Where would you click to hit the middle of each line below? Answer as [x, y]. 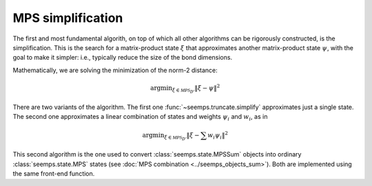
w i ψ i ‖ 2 [218, 136]
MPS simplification [68, 18]
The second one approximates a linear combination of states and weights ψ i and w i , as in [140, 118]
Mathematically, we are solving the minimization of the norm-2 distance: [115, 70]
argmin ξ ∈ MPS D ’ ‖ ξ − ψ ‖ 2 [185, 89]
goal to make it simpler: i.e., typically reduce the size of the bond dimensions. [123, 58]
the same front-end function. [54, 174]
